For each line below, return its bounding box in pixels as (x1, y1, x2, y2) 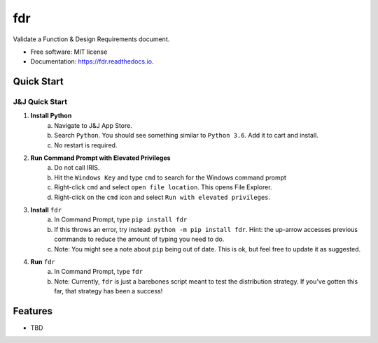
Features (13, 305, 52, 317)
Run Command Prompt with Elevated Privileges (30, 154, 171, 162)
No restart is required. (54, 140, 118, 149)
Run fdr (30, 257, 55, 265)
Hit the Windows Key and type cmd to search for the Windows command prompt (54, 173, 287, 182)
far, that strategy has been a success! (54, 287, 163, 295)
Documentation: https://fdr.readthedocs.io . (30, 57, 154, 66)
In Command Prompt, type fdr (54, 268, 143, 276)
